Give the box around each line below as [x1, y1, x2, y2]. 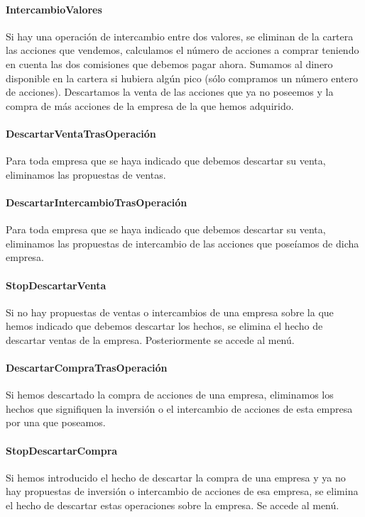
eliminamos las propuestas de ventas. [6, 167, 166, 182]
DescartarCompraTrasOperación [6, 360, 168, 375]
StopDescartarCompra [6, 443, 118, 457]
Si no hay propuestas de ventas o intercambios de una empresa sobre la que [6, 304, 334, 319]
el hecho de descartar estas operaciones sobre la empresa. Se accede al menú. [6, 498, 339, 513]
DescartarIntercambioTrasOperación [6, 194, 187, 209]
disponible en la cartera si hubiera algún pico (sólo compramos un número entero [6, 70, 358, 85]
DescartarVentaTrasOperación [6, 126, 156, 140]
